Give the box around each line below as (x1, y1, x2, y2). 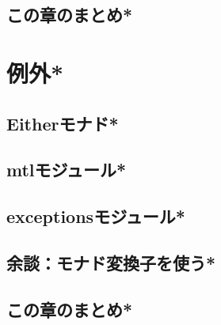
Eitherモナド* (6, 111, 119, 135)
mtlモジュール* (6, 157, 127, 182)
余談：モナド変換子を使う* (6, 250, 216, 274)
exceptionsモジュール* (6, 204, 185, 229)
